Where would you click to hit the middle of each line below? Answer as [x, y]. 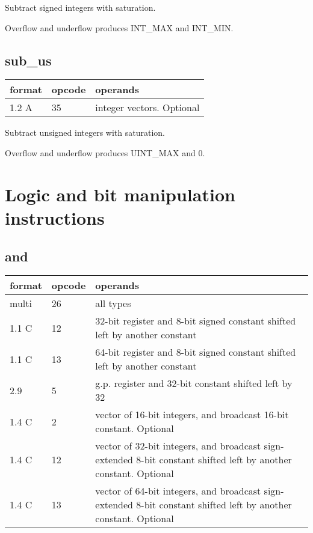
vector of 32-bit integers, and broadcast [178, 446]
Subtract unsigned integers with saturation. [85, 132]
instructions [55, 217]
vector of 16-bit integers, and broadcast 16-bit [192, 415]
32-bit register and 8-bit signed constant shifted [196, 321]
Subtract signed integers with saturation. [80, 7]
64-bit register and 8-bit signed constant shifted [196, 352]
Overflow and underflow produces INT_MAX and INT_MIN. [119, 27]
